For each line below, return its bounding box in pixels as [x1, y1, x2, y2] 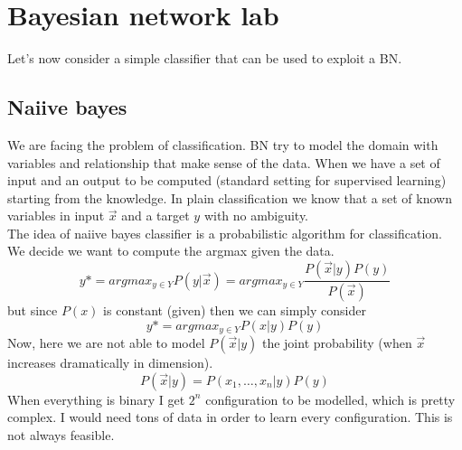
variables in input [7, 206, 105, 225]
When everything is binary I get [7, 389, 185, 408]
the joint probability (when [261, 333, 412, 352]
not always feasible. [7, 425, 115, 444]
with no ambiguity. [203, 206, 309, 225]
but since [7, 300, 58, 319]
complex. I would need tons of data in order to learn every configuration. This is [7, 408, 453, 427]
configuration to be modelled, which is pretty [205, 389, 456, 408]
